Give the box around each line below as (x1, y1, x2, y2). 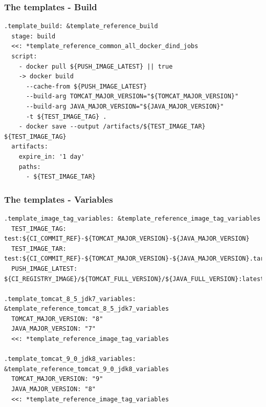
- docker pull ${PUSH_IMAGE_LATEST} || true (18, 62, 173, 70)
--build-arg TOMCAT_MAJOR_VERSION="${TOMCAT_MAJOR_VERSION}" (26, 93, 239, 100)
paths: (18, 163, 41, 170)
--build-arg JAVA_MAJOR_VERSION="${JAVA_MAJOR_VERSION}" (26, 102, 224, 110)
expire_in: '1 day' (18, 153, 85, 160)
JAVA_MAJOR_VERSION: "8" (11, 385, 96, 393)
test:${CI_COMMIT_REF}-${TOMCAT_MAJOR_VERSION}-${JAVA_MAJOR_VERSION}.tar (4, 255, 264, 263)
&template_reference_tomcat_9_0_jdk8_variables (4, 365, 169, 373)
